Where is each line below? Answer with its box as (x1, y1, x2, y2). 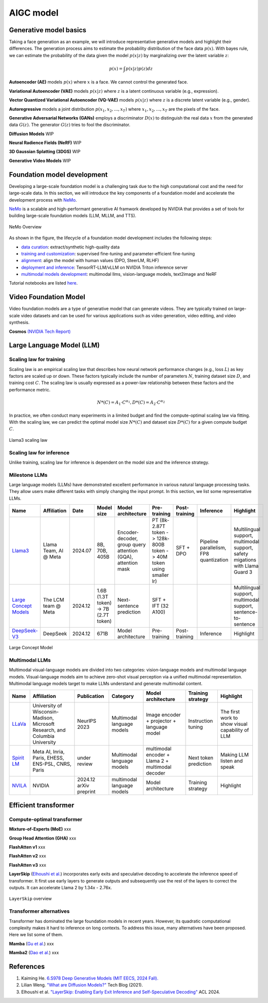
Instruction (188, 717, 213, 724)
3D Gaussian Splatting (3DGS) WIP (9, 149, 80, 155)
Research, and (32, 726, 66, 733)
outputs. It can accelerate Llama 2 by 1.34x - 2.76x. (9, 885, 112, 891)
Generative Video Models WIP (9, 158, 71, 164)
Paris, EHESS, (32, 754, 64, 761)
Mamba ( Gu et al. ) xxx (9, 941, 54, 946)
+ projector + (146, 717, 176, 724)
